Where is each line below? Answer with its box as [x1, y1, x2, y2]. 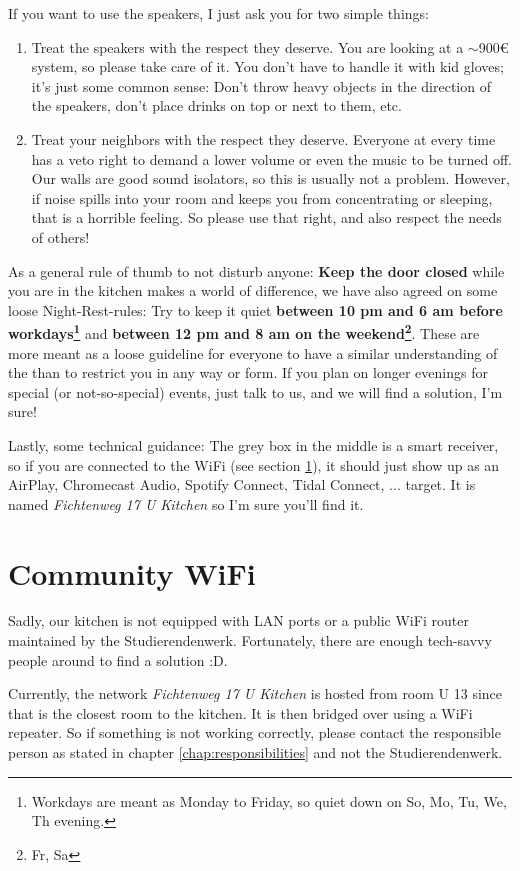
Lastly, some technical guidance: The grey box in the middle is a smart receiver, [8, 434, 499, 455]
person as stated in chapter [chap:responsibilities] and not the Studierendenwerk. [8, 742, 503, 762]
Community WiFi [8, 552, 256, 593]
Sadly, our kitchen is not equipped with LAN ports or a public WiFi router [8, 610, 469, 631]
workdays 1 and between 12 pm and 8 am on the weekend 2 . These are [8, 320, 480, 343]
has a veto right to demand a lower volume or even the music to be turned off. [31, 148, 512, 169]
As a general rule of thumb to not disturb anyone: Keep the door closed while [8, 260, 505, 281]
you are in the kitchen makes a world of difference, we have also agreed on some [8, 280, 498, 301]
